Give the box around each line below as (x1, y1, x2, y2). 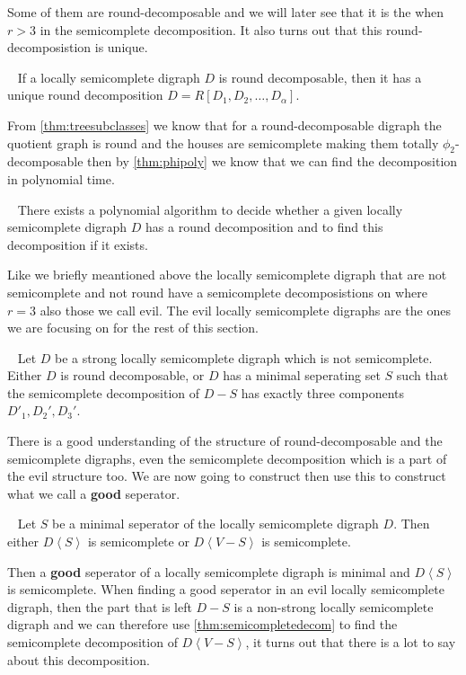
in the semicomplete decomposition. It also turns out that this (40, 20, 382, 39)
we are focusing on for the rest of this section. (7, 318, 259, 337)
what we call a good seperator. (7, 484, 180, 502)
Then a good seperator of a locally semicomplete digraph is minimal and (7, 562, 410, 581)
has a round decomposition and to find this (145, 218, 383, 236)
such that (396, 366, 449, 385)
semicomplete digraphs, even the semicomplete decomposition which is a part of (7, 449, 447, 467)
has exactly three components (241, 383, 405, 402)
